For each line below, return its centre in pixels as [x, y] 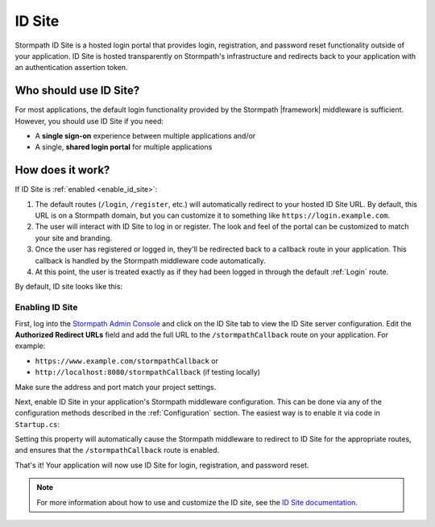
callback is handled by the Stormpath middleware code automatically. [150, 260]
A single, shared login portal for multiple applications [124, 147]
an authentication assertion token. [71, 68]
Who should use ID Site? [77, 91]
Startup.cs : [37, 424]
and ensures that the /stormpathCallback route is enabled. [117, 450]
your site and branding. [74, 238]
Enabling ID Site [46, 308]
